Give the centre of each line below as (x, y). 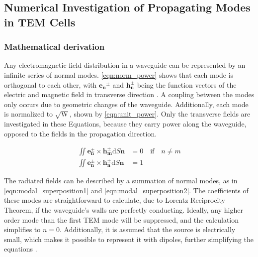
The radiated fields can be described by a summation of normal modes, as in (121, 181)
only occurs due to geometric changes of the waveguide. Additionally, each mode (126, 104)
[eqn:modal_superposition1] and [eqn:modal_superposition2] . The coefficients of (126, 190)
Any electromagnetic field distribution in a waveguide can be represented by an (125, 65)
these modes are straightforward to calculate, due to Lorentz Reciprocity (115, 200)
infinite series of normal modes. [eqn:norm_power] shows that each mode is (119, 74)
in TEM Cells (40, 22)
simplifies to (22, 229)
